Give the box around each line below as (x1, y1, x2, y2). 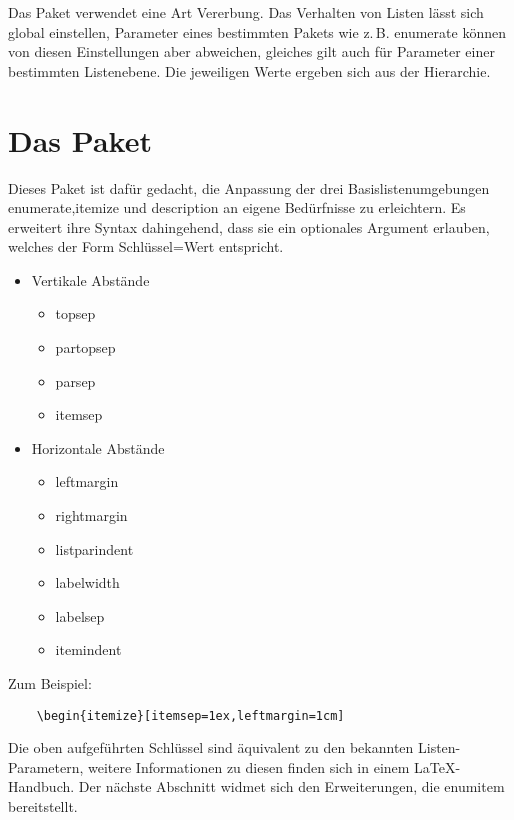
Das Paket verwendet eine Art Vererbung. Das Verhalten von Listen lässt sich (8, 2, 484, 22)
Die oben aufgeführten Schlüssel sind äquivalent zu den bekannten (8, 737, 414, 758)
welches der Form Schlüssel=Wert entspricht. (8, 236, 284, 257)
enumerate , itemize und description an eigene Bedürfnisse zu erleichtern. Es (8, 197, 466, 218)
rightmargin (55, 505, 128, 526)
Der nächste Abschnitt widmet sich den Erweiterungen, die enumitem (78, 776, 505, 797)
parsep (55, 370, 96, 391)
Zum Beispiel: (8, 673, 92, 693)
